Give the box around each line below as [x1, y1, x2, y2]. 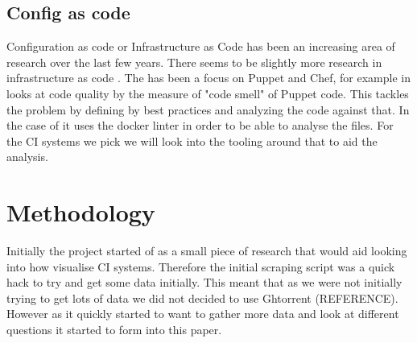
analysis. [6, 148, 48, 165]
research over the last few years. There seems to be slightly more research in [6, 53, 382, 70]
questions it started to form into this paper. [6, 321, 222, 338]
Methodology [6, 196, 155, 229]
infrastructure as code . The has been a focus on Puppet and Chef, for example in [6, 69, 411, 86]
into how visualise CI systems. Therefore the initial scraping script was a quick [6, 258, 395, 275]
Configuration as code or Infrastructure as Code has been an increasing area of [6, 38, 395, 55]
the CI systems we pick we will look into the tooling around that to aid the [6, 132, 378, 149]
